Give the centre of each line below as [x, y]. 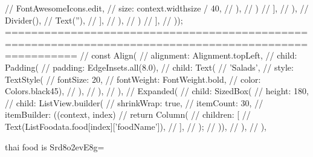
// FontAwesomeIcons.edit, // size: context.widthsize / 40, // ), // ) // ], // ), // [157, 8]
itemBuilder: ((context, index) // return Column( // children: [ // [128, 114]
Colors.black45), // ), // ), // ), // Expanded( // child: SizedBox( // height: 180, [157, 91]
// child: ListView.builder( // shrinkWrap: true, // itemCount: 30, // [134, 102]
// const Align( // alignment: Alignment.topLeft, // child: [189, 55]
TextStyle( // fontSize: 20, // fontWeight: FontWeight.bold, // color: [133, 79]
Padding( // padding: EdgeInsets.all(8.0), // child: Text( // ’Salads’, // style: [149, 67]
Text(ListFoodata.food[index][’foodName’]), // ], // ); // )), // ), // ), [136, 126]
